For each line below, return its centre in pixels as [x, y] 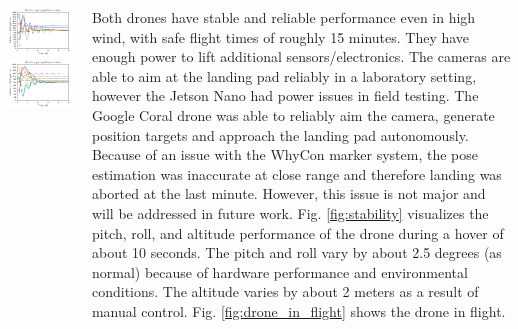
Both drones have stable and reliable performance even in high [283, 17]
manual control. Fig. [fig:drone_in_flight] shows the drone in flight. [298, 310]
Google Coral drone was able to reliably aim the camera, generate [293, 114]
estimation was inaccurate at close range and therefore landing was [296, 173]
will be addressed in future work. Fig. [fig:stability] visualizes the [290, 212]
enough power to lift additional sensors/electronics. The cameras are [301, 56]
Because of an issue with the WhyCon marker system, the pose [285, 154]
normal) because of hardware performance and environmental [279, 271]
